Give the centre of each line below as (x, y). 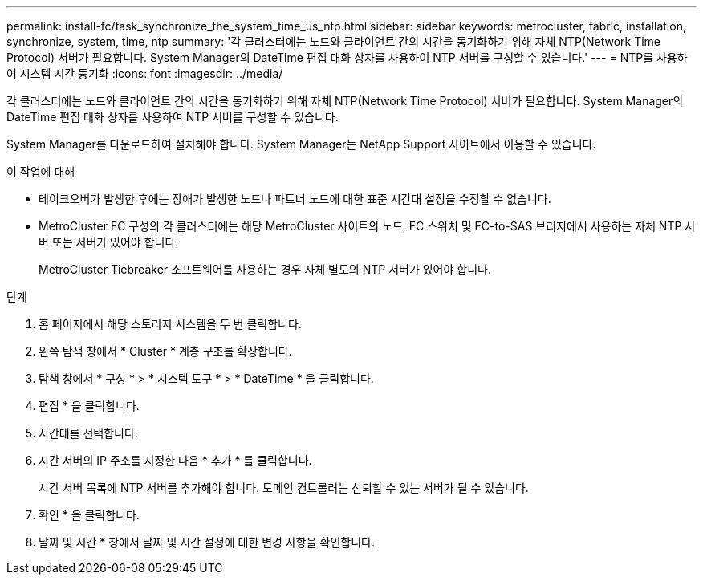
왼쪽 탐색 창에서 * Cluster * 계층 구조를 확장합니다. (165, 351)
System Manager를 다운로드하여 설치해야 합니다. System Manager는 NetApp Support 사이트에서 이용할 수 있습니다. (301, 144)
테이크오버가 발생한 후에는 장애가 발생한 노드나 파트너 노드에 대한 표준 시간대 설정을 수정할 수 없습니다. (295, 199)
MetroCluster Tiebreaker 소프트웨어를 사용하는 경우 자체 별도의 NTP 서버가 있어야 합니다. (265, 269)
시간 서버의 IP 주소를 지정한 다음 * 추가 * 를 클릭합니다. (175, 460)
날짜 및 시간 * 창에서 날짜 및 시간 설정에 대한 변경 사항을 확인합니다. (207, 542)
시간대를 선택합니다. (88, 433)
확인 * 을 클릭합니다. (89, 515)
